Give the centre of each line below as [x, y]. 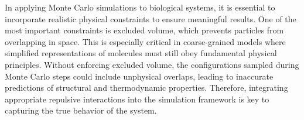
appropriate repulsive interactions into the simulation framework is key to [137, 99]
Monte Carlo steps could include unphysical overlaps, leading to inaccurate [139, 76]
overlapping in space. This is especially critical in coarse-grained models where [145, 41]
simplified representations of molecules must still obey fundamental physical [141, 53]
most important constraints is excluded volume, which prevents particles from [144, 30]
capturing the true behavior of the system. [81, 110]
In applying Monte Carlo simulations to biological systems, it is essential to [140, 7]
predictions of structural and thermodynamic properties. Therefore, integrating [146, 88]
